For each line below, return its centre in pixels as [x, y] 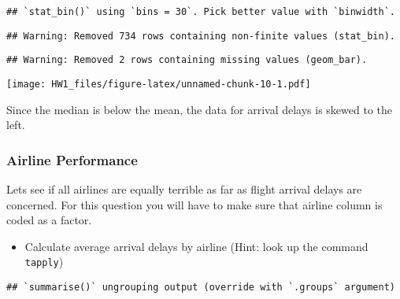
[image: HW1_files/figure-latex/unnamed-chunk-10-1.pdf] [159, 84]
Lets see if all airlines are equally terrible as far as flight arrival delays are [184, 189]
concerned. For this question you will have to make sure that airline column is [194, 204]
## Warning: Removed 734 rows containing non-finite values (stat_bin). [201, 36]
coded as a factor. [49, 220]
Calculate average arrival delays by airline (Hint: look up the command [196, 246]
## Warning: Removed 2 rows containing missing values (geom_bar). [187, 60]
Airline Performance [72, 159]
